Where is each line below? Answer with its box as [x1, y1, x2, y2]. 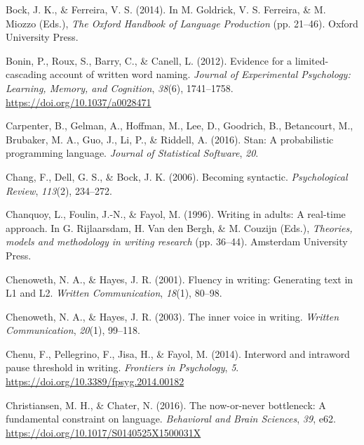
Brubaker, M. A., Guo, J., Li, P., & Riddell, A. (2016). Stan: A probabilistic [6, 131, 334, 146]
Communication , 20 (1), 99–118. [6, 323, 140, 337]
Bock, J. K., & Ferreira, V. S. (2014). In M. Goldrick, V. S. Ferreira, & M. [6, 2, 326, 16]
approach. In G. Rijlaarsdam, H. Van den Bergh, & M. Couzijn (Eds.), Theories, [6, 220, 353, 235]
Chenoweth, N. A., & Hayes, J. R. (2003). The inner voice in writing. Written [6, 309, 339, 323]
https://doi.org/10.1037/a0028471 [6, 94, 151, 109]
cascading [6, 67, 47, 82]
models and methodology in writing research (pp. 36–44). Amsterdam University [6, 234, 348, 249]
